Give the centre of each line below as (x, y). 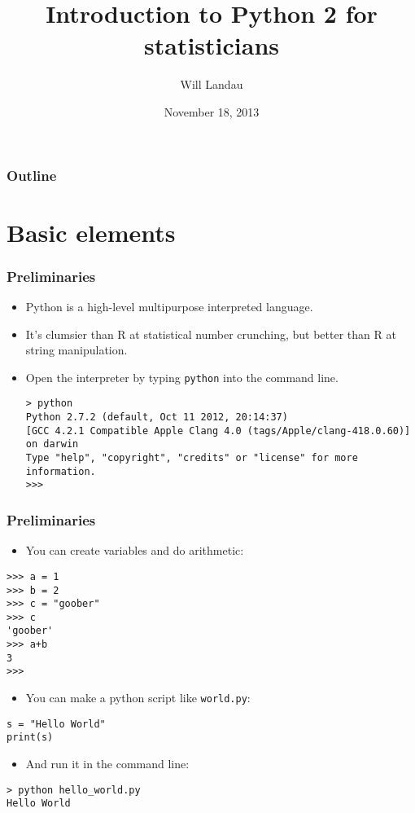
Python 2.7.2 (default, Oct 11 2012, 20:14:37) (157, 417)
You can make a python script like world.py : (138, 698)
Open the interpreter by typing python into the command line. (182, 377)
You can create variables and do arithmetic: (135, 550)
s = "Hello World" (56, 724)
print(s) (30, 738)
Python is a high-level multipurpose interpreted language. (169, 307)
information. (61, 471)
